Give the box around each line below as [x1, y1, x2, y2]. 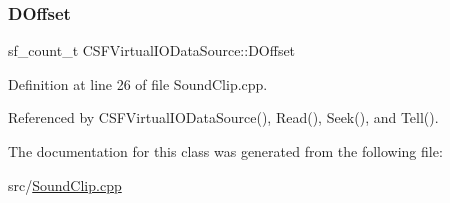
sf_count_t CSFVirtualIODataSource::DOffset [8, 40, 296, 61]
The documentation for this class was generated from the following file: [8, 141, 443, 161]
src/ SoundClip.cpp [8, 174, 122, 195]
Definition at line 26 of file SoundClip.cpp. [8, 73, 268, 94]
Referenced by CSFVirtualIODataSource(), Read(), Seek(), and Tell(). [8, 107, 439, 128]
